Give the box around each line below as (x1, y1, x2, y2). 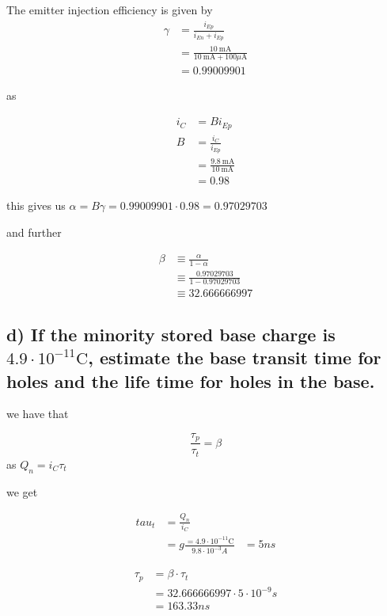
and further (6, 224, 62, 241)
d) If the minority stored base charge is (6, 321, 336, 346)
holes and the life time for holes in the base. (6, 368, 375, 393)
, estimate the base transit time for (88, 345, 381, 370)
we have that (6, 405, 69, 422)
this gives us (6, 197, 66, 214)
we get (6, 483, 38, 500)
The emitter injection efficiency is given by (6, 2, 213, 17)
